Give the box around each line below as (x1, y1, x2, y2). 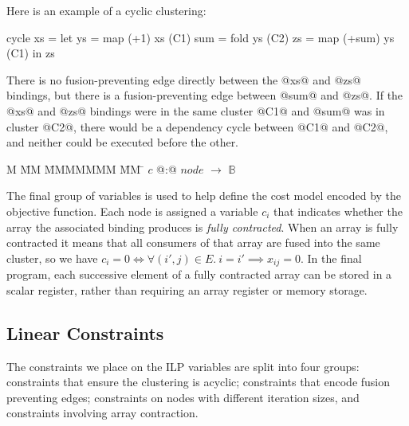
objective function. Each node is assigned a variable (6, 202, 258, 219)
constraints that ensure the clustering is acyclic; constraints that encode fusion (6, 373, 391, 390)
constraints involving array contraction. (6, 405, 199, 421)
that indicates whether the (273, 202, 403, 219)
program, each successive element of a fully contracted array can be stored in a (6, 266, 392, 283)
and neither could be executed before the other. (6, 134, 239, 150)
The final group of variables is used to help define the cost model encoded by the (6, 187, 402, 204)
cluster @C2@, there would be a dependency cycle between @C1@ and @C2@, (6, 118, 388, 135)
